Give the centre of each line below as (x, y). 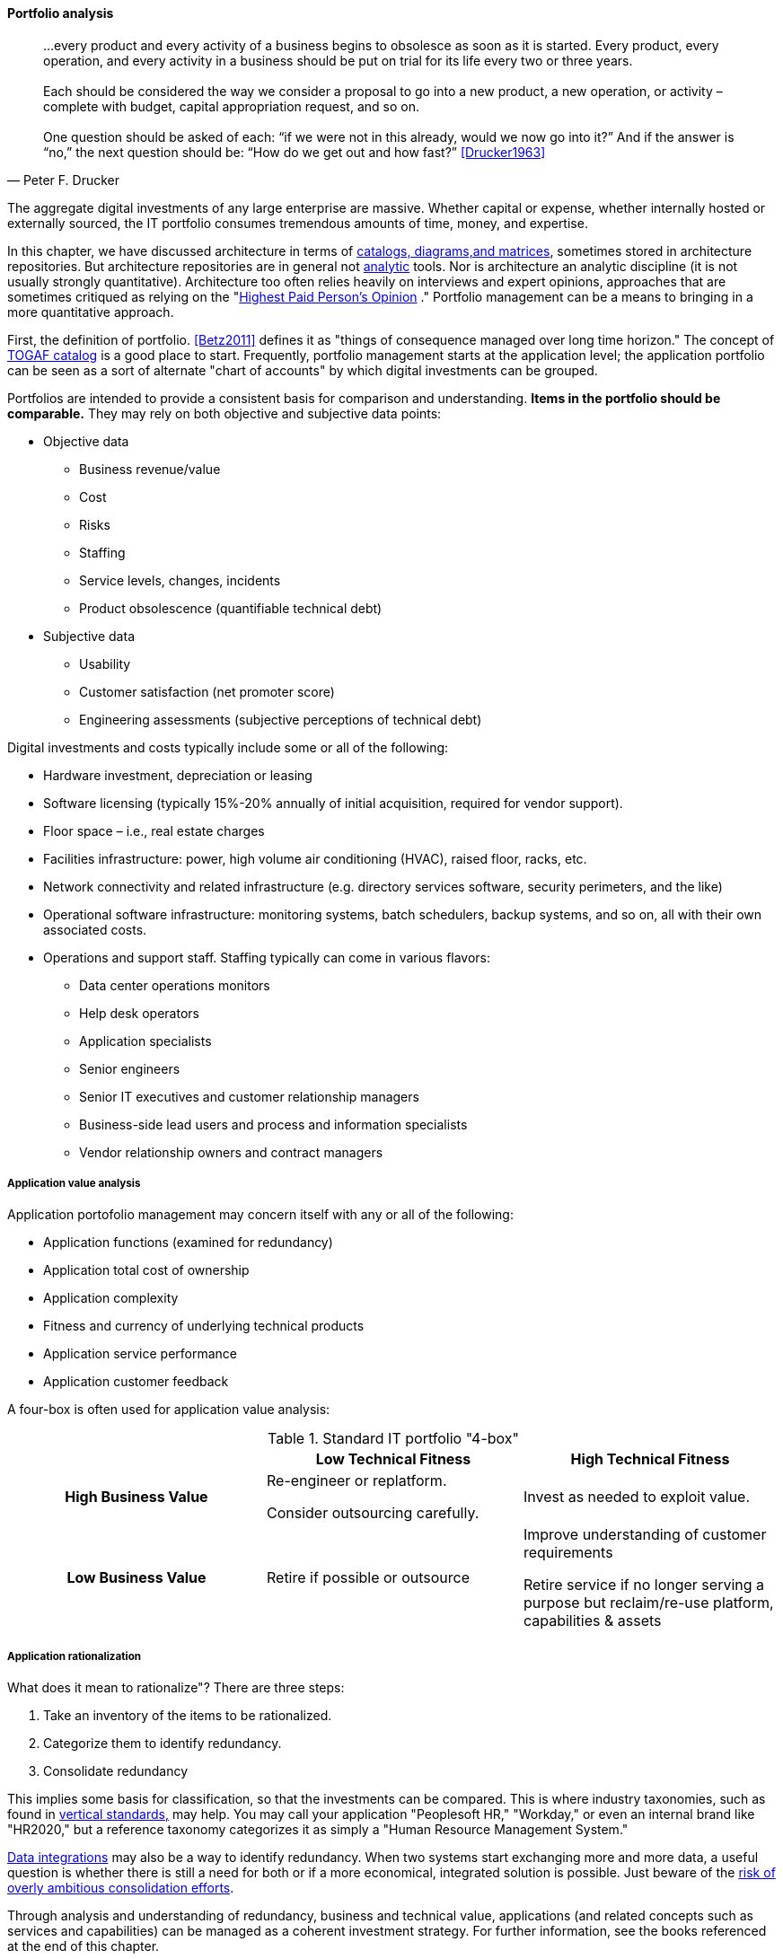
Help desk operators (139, 1013)
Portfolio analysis (61, 13)
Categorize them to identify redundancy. (163, 1744)
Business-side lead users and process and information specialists (273, 1124)
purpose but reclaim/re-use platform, (648, 1603)
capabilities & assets (592, 1621)
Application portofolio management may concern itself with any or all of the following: (260, 1215)
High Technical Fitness (650, 1459)
